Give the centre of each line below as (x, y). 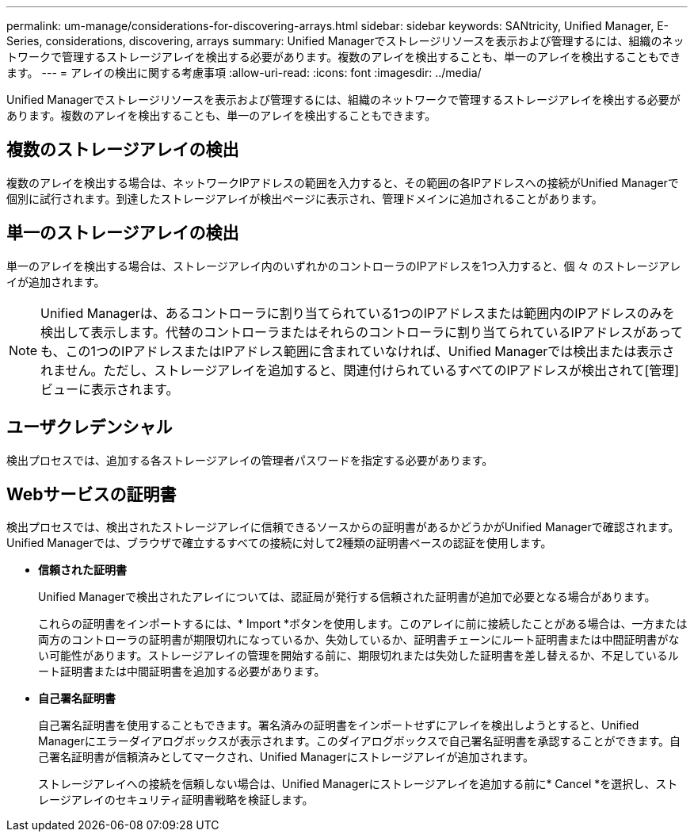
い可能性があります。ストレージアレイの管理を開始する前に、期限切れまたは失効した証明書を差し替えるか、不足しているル (358, 656)
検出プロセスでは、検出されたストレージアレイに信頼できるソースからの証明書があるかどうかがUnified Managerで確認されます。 (343, 527)
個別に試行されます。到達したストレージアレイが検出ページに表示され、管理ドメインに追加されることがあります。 (305, 198)
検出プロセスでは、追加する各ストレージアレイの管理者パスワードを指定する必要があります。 (250, 460)
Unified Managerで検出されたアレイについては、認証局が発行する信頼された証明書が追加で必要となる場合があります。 (347, 597)
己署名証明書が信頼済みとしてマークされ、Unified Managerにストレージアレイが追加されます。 (286, 757)
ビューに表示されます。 (110, 389)
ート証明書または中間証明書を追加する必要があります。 (182, 672)
